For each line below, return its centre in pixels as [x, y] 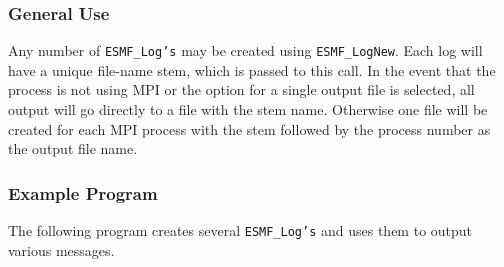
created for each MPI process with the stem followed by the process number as [249, 128]
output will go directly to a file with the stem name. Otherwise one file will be [248, 109]
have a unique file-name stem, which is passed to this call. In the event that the [252, 69]
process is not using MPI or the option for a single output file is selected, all [241, 89]
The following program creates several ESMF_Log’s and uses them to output [240, 230]
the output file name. [73, 148]
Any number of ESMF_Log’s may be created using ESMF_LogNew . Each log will [245, 50]
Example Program [83, 192]
